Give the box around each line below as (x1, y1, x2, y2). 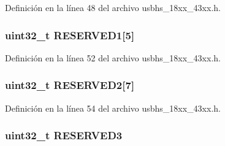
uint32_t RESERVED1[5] (5, 27, 135, 42)
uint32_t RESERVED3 (5, 128, 123, 143)
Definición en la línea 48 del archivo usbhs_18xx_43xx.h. (5, 1, 221, 13)
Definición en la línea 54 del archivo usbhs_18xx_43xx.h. (5, 101, 221, 114)
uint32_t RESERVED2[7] (5, 77, 135, 93)
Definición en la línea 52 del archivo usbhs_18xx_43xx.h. (5, 51, 221, 64)
